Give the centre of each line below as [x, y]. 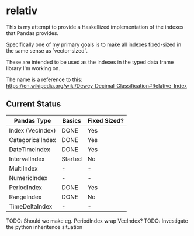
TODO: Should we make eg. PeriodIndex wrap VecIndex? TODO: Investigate [97, 221]
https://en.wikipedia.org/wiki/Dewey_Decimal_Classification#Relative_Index [96, 85]
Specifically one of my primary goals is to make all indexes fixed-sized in [94, 44]
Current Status [34, 104]
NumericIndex [28, 178]
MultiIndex [23, 168]
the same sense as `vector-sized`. [47, 50]
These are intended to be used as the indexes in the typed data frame [90, 62]
